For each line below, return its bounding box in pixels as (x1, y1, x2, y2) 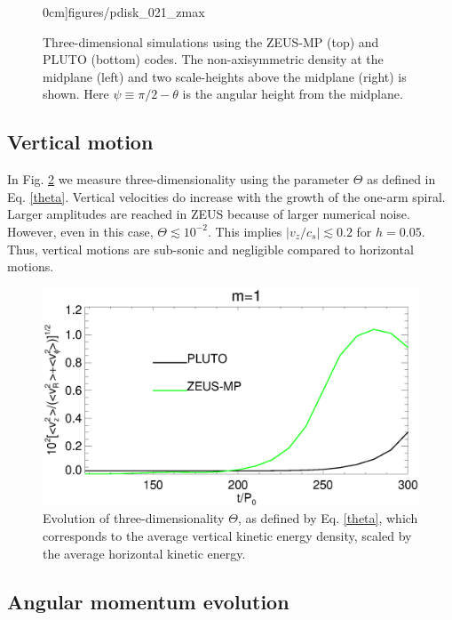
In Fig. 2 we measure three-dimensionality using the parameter (7, 170, 350, 189)
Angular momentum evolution (7, 587, 289, 615)
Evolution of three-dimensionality (43, 509, 225, 527)
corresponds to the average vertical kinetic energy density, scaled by (43, 527, 412, 545)
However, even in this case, (7, 221, 154, 240)
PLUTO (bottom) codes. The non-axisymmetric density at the (43, 50, 384, 68)
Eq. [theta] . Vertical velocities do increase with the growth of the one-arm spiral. (7, 187, 446, 205)
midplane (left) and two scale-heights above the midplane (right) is (43, 67, 407, 85)
